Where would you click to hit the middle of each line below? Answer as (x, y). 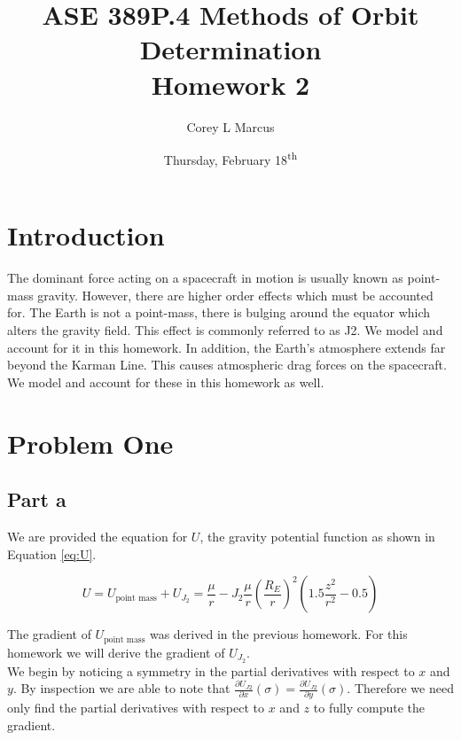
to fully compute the (369, 708)
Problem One (90, 443)
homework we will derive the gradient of (116, 652)
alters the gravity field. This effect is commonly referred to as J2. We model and (225, 330)
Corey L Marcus (230, 126)
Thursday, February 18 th (230, 158)
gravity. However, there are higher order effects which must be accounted (235, 295)
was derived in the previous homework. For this (278, 634)
